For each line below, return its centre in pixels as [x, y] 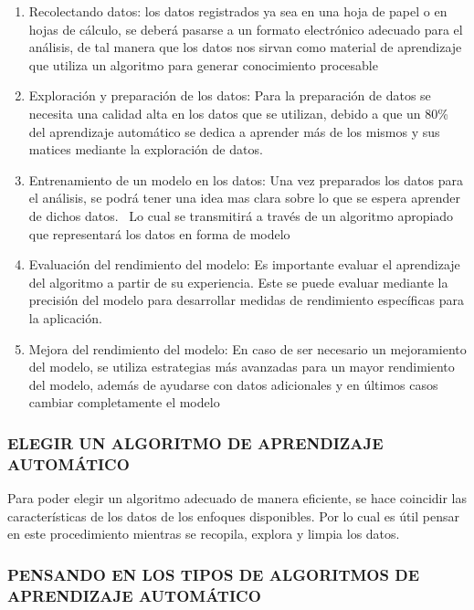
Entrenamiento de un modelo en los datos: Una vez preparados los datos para [246, 179]
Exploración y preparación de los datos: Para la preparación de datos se [230, 95]
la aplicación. [65, 317]
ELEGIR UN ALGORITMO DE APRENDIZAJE [195, 442]
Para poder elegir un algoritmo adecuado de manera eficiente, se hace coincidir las [237, 498]
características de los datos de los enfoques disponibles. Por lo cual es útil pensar [233, 515]
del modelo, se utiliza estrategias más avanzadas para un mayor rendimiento [242, 367]
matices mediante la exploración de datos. [146, 149]
